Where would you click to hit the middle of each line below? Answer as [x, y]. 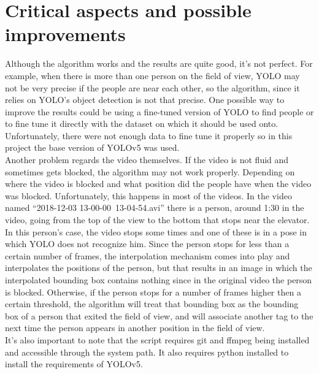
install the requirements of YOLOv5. [74, 364]
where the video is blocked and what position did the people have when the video [158, 184]
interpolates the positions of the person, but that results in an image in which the [159, 268]
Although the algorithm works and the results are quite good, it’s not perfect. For [159, 63]
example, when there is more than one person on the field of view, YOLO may [152, 75]
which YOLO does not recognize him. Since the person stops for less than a [147, 244]
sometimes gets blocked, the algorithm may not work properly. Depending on [150, 171]
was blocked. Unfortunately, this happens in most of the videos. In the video [148, 195]
